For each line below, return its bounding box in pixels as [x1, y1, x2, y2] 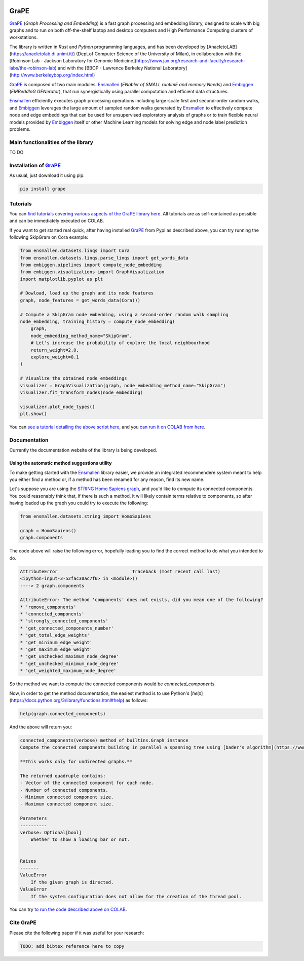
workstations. [9, 34, 38, 41]
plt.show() [20, 411, 47, 417]
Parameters [20, 816, 47, 821]
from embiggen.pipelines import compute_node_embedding [20, 262, 162, 268]
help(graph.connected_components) [20, 711, 106, 717]
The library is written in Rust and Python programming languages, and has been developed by [9, 44, 206, 50]
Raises [20, 858, 36, 864]
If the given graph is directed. [30, 879, 114, 885]
